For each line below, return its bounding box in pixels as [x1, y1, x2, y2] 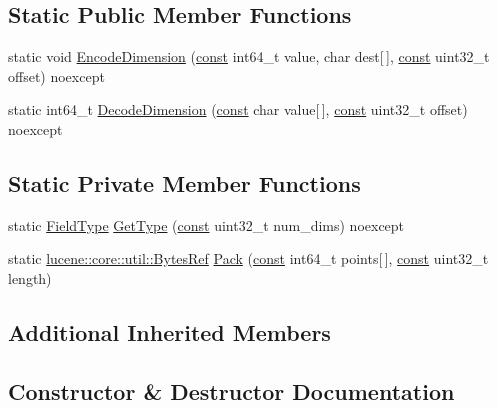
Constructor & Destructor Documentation [8, 375, 455, 406]
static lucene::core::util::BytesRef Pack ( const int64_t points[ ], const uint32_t [8, 248, 489, 269]
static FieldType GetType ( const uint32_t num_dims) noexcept [8, 214, 405, 235]
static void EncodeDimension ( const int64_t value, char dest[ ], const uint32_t [8, 46, 490, 67]
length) [8, 267, 52, 288]
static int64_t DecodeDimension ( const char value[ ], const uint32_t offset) [8, 99, 468, 120]
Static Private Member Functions [8, 167, 361, 198]
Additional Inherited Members [8, 316, 331, 347]
